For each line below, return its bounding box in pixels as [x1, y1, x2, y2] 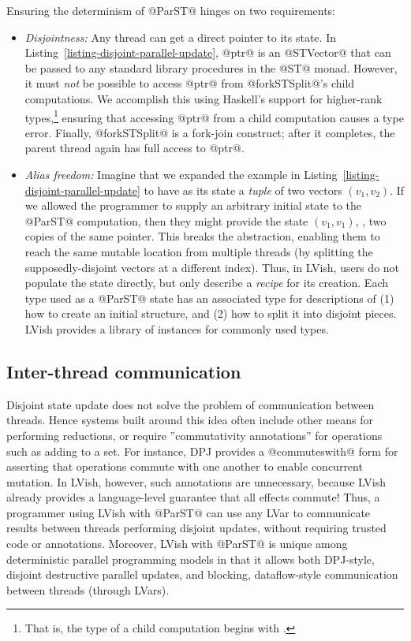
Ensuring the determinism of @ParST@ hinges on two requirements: [6, 2, 336, 18]
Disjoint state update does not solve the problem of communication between [6, 396, 375, 412]
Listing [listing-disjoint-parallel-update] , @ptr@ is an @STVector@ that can [24, 44, 391, 61]
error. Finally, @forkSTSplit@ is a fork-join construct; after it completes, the [24, 124, 395, 140]
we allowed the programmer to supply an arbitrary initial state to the [24, 197, 362, 214]
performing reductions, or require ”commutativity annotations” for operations [6, 427, 383, 443]
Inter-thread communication [6, 359, 241, 383]
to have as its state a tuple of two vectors [144, 181, 342, 198]
